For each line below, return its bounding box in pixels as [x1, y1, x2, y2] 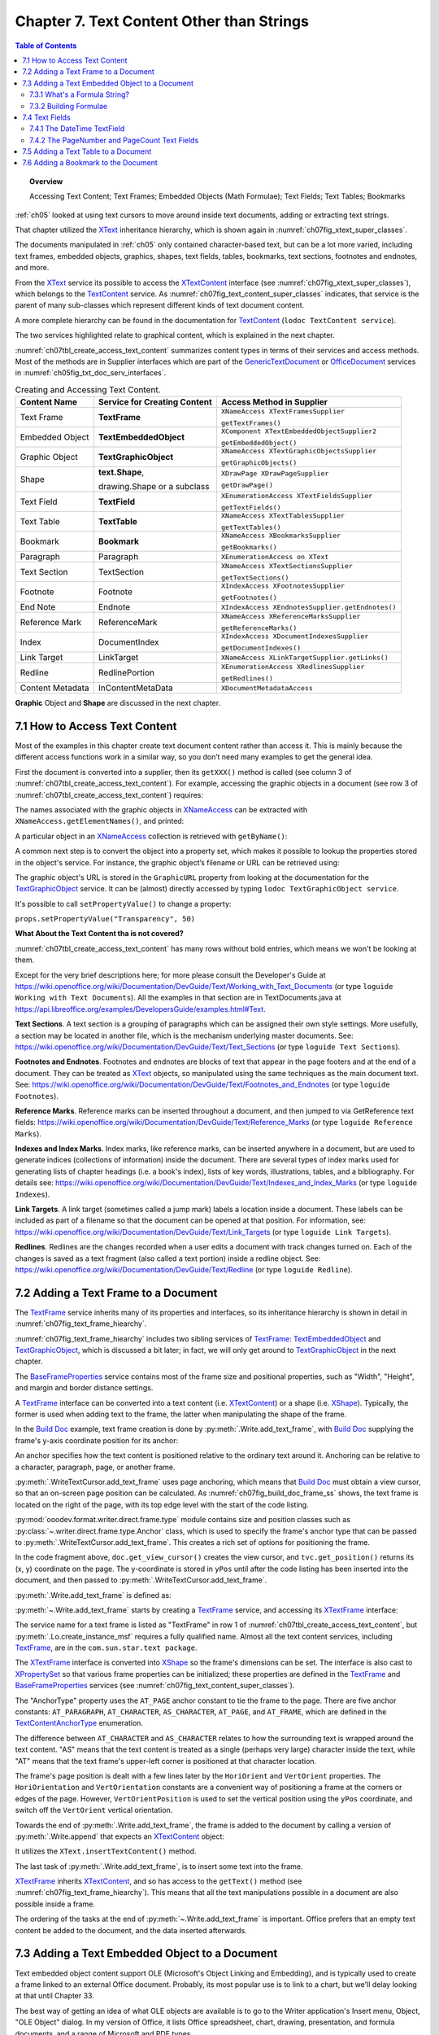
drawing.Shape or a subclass [98, 481, 210, 492]
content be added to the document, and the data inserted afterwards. [15, 1925, 247, 1935]
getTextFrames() [220, 419, 281, 427]
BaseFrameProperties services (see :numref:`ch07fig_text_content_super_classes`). [15, 1681, 295, 1691]
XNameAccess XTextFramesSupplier [220, 407, 346, 416]
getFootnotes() [220, 593, 278, 602]
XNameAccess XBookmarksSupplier [220, 532, 341, 540]
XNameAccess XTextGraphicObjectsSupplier [220, 447, 377, 456]
